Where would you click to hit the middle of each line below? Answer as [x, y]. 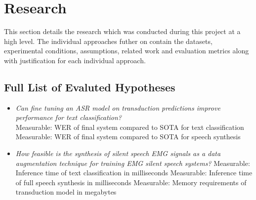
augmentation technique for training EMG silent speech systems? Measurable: [133, 163]
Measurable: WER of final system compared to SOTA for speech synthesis [128, 137]
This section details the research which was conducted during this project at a [122, 31]
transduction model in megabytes [66, 192]
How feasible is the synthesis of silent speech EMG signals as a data [118, 153]
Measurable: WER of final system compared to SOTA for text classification [130, 127]
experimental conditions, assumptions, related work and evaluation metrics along [127, 51]
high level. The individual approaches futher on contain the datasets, [108, 41]
